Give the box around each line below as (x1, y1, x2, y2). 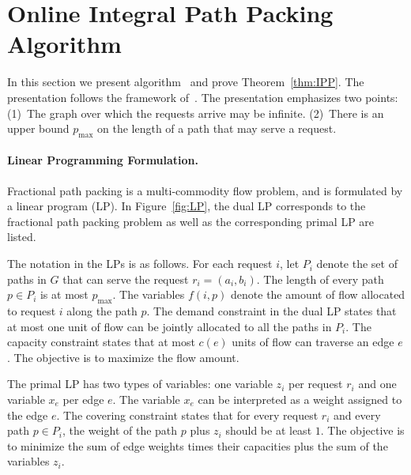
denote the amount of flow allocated (231, 286, 405, 303)
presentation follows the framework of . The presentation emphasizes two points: (7, 89, 398, 105)
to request (7, 303, 56, 319)
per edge (62, 391, 104, 408)
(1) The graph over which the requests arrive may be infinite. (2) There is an (7, 104, 384, 121)
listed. (7, 228, 36, 245)
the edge (7, 406, 48, 423)
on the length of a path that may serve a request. (97, 120, 337, 137)
